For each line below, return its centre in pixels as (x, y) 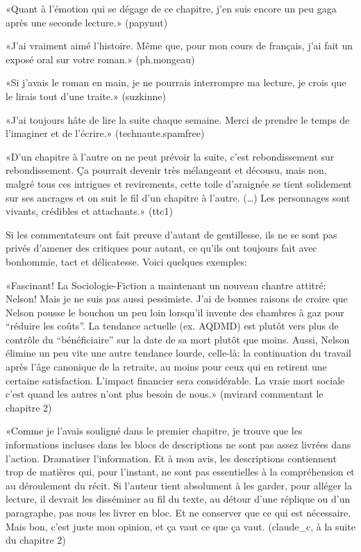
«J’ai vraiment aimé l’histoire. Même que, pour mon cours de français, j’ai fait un (179, 46)
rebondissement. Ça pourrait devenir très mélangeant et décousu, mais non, (166, 170)
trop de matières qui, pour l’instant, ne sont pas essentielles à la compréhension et (180, 472)
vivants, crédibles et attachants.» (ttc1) (89, 211)
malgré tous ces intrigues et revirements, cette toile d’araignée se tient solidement (179, 183)
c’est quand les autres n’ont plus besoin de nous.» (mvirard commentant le (165, 394)
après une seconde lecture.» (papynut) (87, 22)
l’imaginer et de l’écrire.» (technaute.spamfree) (105, 133)
